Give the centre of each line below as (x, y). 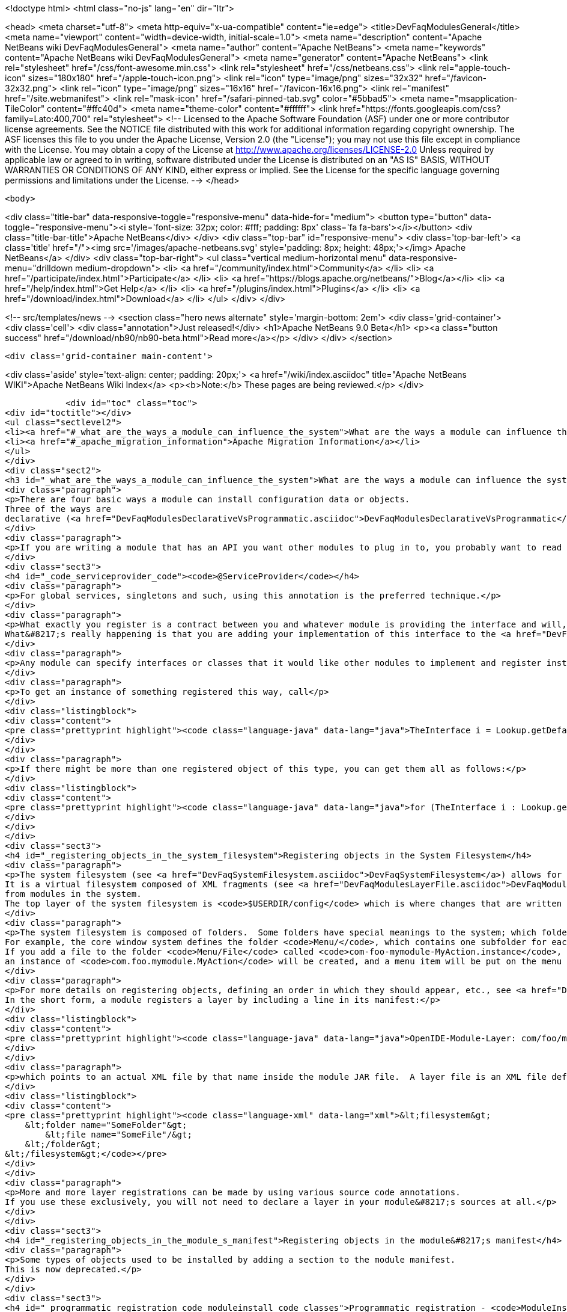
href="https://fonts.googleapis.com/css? (420, 109)
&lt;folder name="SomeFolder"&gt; (106, 1125)
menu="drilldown (39, 268)
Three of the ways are (58, 509)
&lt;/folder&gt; (63, 1144)
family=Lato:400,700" (48, 119)
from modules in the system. (73, 894)
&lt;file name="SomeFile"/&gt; (119, 1135)
